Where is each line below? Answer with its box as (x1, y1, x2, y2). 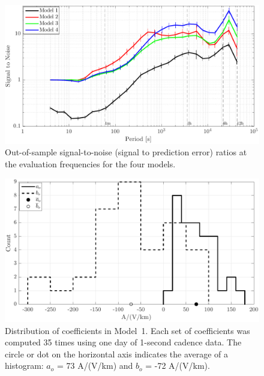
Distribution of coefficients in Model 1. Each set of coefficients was (5, 324, 250, 336)
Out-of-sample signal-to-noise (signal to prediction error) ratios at (5, 146, 247, 158)
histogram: (5, 359, 44, 372)
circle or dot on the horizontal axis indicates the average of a (5, 347, 229, 360)
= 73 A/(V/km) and (56, 359, 133, 372)
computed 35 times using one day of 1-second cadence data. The (5, 336, 242, 348)
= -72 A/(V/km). (145, 359, 210, 372)
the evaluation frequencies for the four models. (5, 158, 176, 170)
